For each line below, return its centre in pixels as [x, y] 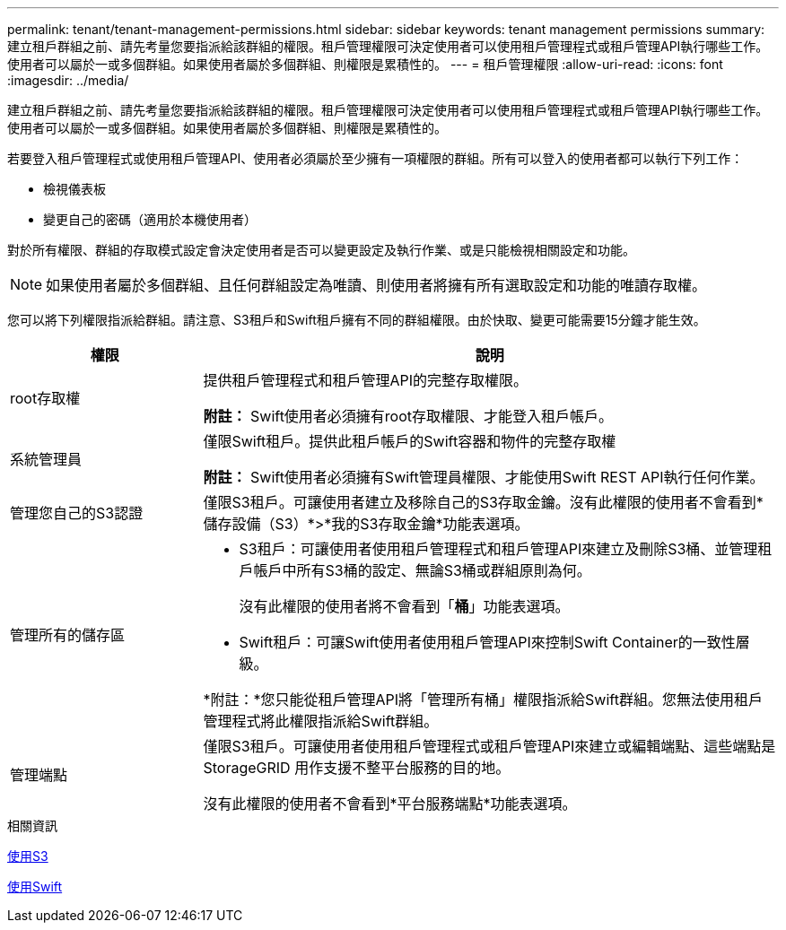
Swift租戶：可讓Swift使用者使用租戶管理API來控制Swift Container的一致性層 [494, 642]
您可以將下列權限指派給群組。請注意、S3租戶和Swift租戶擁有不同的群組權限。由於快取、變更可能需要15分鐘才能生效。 [357, 320]
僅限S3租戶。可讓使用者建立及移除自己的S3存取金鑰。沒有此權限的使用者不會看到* [483, 502]
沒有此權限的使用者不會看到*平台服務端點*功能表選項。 [390, 804]
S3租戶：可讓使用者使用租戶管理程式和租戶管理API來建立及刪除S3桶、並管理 [498, 549]
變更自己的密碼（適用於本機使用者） [150, 219]
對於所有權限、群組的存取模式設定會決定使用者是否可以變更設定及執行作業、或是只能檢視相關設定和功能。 [321, 250]
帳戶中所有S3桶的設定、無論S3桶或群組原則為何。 [422, 570]
